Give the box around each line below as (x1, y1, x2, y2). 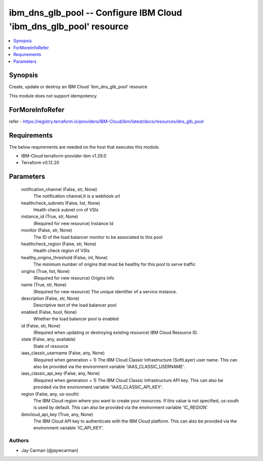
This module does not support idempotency (9, 93, 97, 98)
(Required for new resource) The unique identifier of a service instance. (33, 288, 177, 294)
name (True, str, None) (21, 282, 67, 288)
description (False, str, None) (21, 295, 80, 302)
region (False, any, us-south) (21, 391, 79, 397)
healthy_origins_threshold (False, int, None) (21, 254, 108, 260)
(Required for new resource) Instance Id (33, 220, 113, 226)
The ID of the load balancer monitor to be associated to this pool (33, 234, 163, 240)
